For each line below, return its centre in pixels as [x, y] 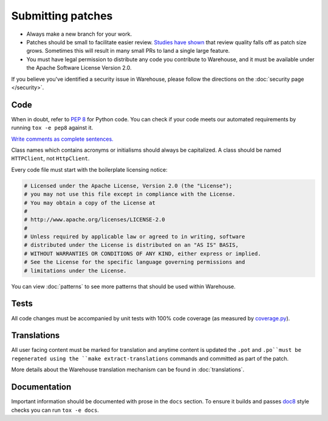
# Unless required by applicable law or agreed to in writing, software [135, 237]
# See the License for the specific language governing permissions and [135, 262]
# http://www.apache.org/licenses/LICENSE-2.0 [94, 220]
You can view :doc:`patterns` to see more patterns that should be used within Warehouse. [124, 286]
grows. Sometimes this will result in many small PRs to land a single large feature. [128, 51]
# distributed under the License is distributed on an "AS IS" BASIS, [132, 245]
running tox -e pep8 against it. [52, 128]
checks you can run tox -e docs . [55, 410]
